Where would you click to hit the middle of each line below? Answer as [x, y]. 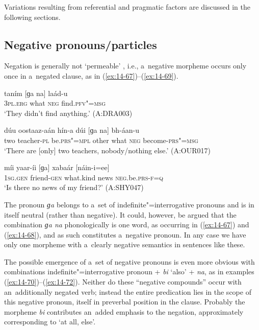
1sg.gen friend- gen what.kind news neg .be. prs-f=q [84, 177]
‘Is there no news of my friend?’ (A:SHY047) [74, 187]
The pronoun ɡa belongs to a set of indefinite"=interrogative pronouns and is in [129, 204]
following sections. [32, 17]
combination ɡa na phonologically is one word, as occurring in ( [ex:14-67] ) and [127, 225]
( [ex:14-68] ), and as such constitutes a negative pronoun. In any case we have [125, 234]
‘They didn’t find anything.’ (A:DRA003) [68, 113]
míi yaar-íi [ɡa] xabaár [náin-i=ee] [57, 167]
